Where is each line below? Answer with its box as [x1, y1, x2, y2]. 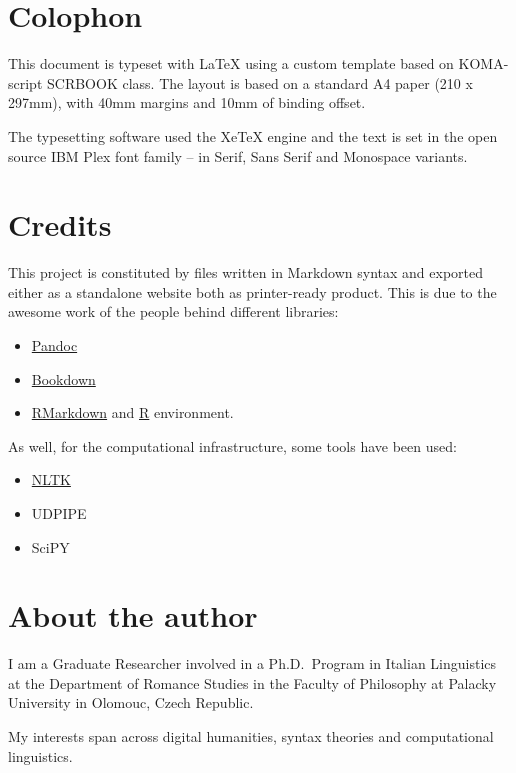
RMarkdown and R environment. [31, 402, 234, 423]
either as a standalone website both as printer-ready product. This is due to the [8, 281, 497, 302]
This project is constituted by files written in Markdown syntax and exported [8, 262, 484, 283]
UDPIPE [31, 502, 87, 523]
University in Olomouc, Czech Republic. [8, 692, 254, 713]
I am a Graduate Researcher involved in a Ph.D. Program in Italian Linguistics [8, 653, 497, 674]
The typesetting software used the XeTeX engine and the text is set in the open [8, 125, 498, 146]
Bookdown [31, 368, 96, 389]
